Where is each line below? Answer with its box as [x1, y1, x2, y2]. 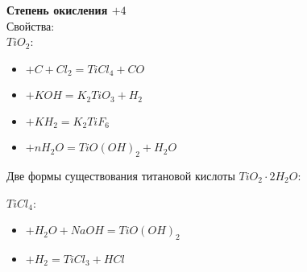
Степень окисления [6, 2, 108, 18]
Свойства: [6, 17, 55, 34]
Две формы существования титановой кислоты [6, 167, 235, 183]
